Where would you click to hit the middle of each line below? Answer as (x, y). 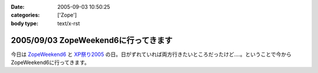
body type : (24, 23)
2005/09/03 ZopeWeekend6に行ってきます (92, 40)
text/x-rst (69, 23)
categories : (25, 15)
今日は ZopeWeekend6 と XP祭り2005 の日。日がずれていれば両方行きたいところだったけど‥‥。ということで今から (151, 54)
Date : (18, 7)
